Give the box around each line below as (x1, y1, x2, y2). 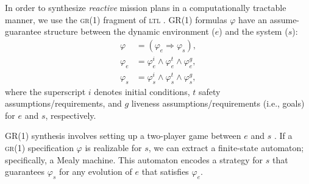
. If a (274, 129, 293, 142)
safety (198, 85, 221, 97)
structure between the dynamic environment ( (44, 25, 215, 38)
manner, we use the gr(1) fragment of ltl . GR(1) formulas (5, 13, 227, 26)
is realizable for (85, 141, 142, 154)
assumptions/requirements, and (5, 97, 122, 110)
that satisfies (141, 165, 189, 178)
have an (238, 13, 267, 26)
